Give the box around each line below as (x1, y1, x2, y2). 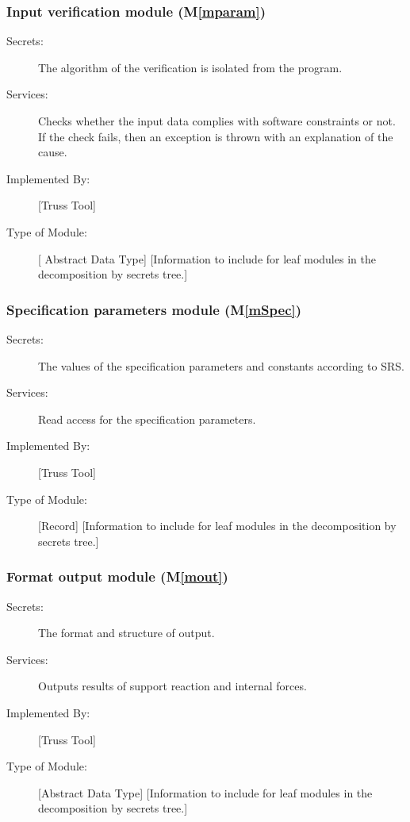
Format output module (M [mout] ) (6, 567, 228, 586)
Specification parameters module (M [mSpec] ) (6, 299, 302, 319)
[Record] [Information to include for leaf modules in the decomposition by (38, 517, 397, 534)
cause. (38, 144, 67, 160)
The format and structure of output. (38, 624, 215, 641)
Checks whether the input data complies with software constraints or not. (38, 113, 396, 129)
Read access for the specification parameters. (38, 410, 256, 427)
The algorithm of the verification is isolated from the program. (38, 59, 343, 75)
